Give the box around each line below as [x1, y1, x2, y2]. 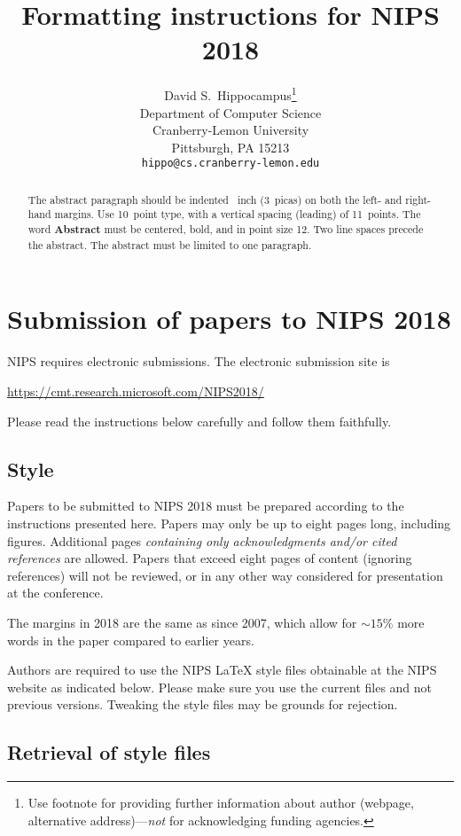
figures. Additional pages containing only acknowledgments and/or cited [7, 531, 397, 550]
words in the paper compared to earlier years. [7, 630, 254, 649]
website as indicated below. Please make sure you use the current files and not [7, 677, 433, 696]
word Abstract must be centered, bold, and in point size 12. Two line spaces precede [27, 222, 424, 238]
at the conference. [7, 583, 104, 602]
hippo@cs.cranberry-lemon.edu [141, 157, 320, 170]
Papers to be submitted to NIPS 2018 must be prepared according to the [7, 496, 404, 515]
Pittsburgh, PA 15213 [171, 137, 290, 156]
